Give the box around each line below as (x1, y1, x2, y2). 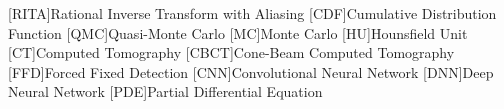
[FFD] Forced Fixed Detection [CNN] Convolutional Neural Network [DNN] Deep (8, 61, 494, 82)
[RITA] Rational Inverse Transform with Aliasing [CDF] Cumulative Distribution (8, 3, 497, 23)
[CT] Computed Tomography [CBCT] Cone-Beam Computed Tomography (8, 42, 455, 63)
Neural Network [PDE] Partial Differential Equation (8, 81, 323, 102)
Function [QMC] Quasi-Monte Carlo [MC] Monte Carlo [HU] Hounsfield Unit (8, 22, 468, 43)
